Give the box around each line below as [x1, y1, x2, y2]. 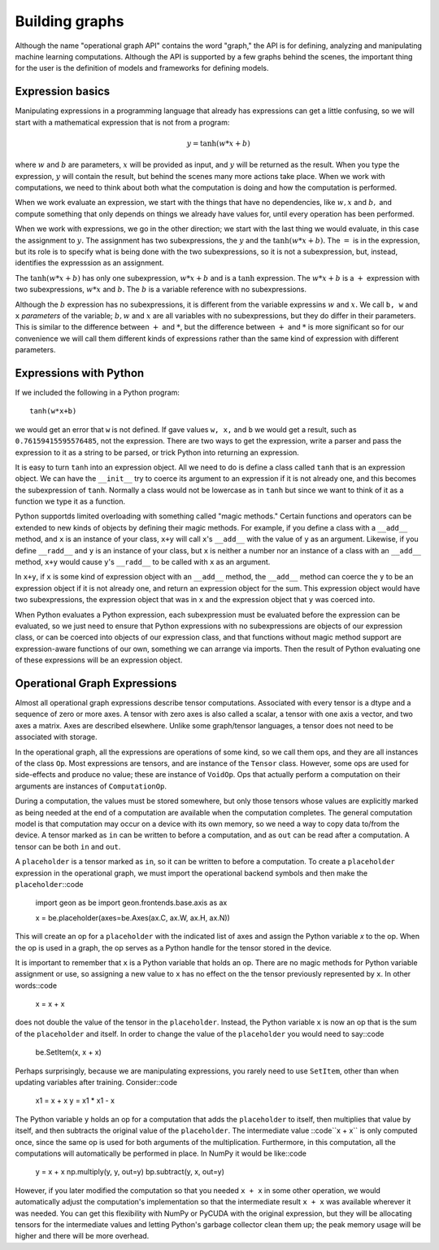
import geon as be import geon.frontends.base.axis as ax [35, 898, 228, 907]
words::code [15, 981, 57, 990]
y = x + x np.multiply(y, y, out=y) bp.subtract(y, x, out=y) [35, 1167, 225, 1177]
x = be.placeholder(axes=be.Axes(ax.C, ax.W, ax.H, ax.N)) [35, 912, 231, 923]
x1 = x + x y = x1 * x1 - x [35, 1095, 115, 1106]
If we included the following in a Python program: [15, 387, 180, 397]
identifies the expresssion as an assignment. [15, 258, 164, 268]
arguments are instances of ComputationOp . [15, 781, 167, 791]
